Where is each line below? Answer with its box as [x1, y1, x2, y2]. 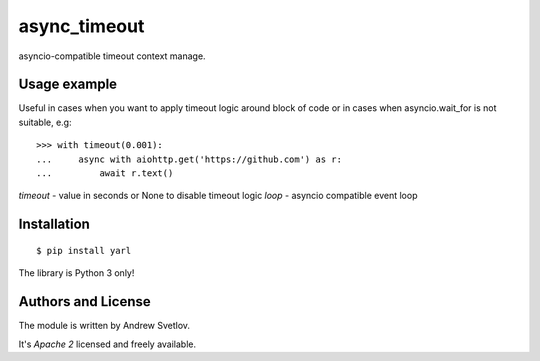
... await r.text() [36, 168, 174, 179]
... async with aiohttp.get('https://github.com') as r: [36, 153, 342, 165]
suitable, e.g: [18, 116, 72, 128]
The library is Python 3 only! [18, 267, 135, 279]
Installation [18, 216, 90, 233]
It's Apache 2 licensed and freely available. [18, 338, 197, 350]
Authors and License [18, 293, 151, 310]
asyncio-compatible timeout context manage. [18, 50, 206, 62]
